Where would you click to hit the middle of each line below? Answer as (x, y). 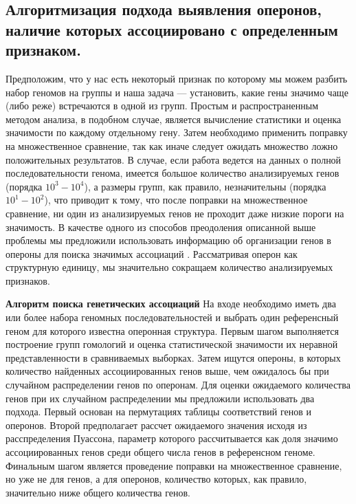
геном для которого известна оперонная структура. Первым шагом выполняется (172, 330)
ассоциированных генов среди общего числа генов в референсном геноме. (160, 452)
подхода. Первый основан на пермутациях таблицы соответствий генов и (158, 412)
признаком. (43, 50)
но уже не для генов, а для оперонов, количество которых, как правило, (156, 479)
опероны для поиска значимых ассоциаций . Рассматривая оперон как (152, 253)
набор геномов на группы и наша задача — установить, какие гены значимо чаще (177, 92)
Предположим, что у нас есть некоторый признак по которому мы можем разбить (177, 78)
